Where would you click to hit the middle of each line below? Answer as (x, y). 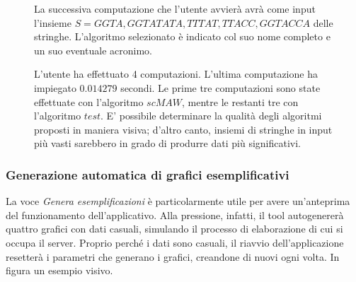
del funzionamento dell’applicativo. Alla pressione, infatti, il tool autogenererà (175, 215)
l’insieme (53, 22)
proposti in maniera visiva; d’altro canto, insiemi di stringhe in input (183, 129)
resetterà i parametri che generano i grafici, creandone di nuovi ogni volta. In (173, 256)
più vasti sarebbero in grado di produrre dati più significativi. (167, 143)
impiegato (55, 87)
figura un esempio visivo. (59, 270)
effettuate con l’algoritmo (89, 101)
